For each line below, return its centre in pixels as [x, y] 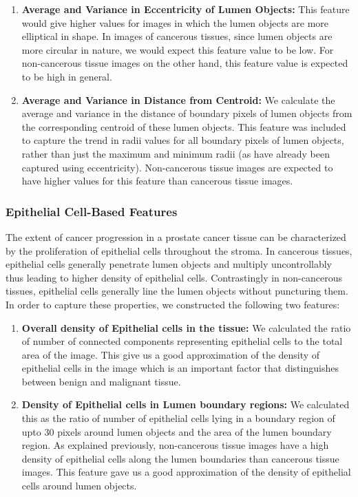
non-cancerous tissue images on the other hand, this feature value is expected [185, 63]
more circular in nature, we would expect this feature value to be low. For [178, 49]
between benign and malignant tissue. [101, 381]
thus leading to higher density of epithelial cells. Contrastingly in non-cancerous [174, 277]
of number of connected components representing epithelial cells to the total [182, 341]
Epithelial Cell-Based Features [92, 211]
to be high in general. [67, 76]
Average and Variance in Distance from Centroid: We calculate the [178, 99]
